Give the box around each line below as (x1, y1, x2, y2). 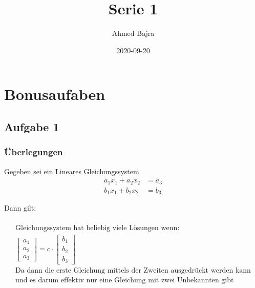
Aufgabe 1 (4, 118, 59, 134)
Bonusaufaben (4, 84, 105, 105)
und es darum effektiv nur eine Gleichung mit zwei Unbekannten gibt (15, 277, 234, 284)
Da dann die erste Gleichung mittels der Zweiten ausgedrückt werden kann (15, 267, 251, 275)
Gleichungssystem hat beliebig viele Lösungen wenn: (15, 224, 180, 232)
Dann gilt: (4, 202, 36, 213)
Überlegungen (4, 146, 63, 158)
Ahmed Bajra (112, 28, 155, 38)
